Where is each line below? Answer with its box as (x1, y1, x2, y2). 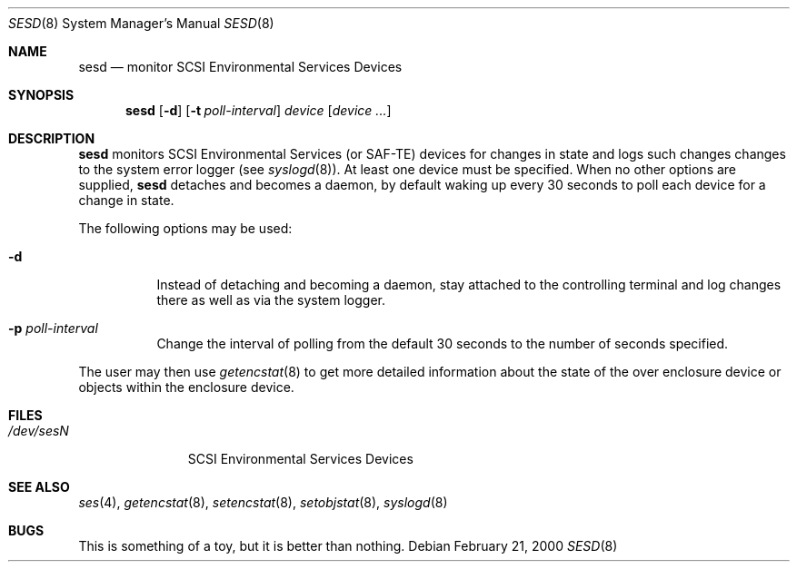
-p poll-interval (8, 320, 98, 336)
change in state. (78, 192, 174, 208)
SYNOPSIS (8, 87, 75, 103)
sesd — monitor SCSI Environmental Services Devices (78, 59, 403, 74)
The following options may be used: (78, 221, 293, 236)
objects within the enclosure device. (78, 379, 294, 395)
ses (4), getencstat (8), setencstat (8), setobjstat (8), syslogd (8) (78, 495, 448, 510)
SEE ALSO (8, 479, 70, 495)
